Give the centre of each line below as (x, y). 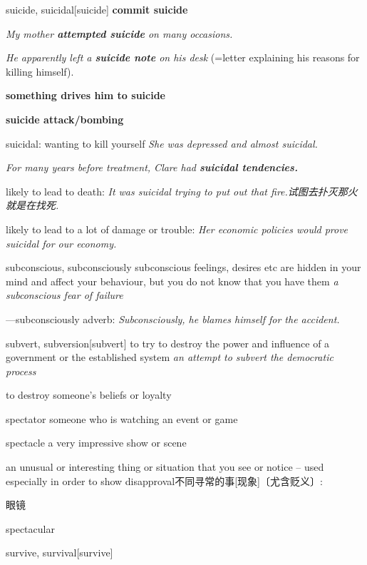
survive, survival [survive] (60, 553)
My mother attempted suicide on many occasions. (119, 33)
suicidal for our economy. (61, 243)
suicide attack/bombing (65, 119)
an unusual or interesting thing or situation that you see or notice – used (165, 467)
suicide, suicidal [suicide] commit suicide (97, 9)
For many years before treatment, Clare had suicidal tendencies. (152, 167)
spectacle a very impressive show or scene (96, 443)
